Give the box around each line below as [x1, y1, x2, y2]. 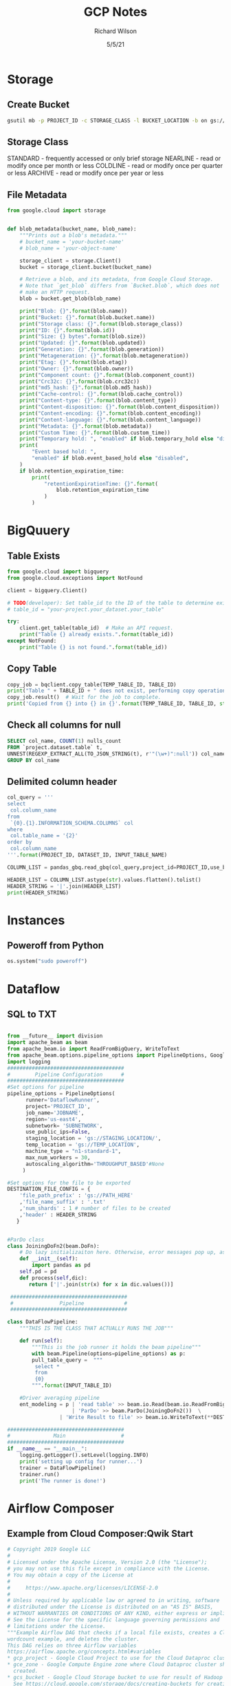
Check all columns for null [7, 720, 121, 731]
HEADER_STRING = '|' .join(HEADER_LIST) [7, 883, 122, 889]
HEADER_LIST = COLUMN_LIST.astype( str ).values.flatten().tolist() [7, 876, 201, 883]
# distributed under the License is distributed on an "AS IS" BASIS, [7, 1603, 214, 1610]
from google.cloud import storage [7, 207, 107, 214]
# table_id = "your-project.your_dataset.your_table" [7, 606, 165, 613]
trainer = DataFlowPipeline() [19, 1465, 107, 1471]
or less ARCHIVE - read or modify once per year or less [7, 169, 164, 177]
